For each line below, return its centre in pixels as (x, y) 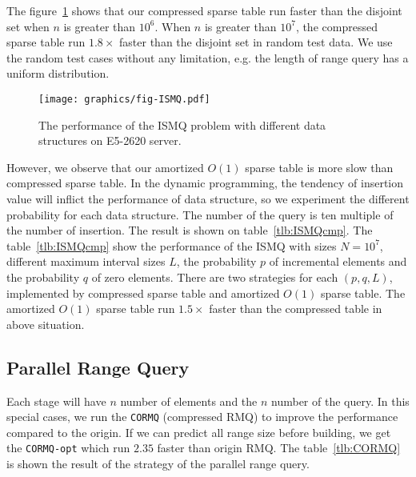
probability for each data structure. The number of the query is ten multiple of (200, 214)
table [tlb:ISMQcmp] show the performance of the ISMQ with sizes (172, 245)
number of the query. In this (340, 401)
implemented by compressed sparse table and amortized (143, 293)
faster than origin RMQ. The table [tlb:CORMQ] (279, 448)
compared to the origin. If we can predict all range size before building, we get (199, 432)
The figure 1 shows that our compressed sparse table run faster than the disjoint (204, 10)
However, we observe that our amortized (105, 167)
